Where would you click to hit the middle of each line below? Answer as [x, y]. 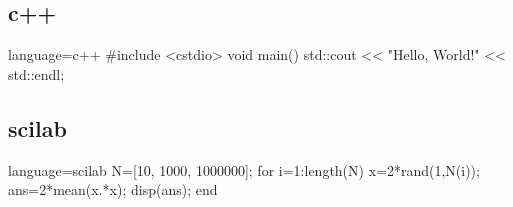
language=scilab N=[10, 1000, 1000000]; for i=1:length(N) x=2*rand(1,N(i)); [244, 169]
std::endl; [36, 73]
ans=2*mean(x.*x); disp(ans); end [113, 189]
